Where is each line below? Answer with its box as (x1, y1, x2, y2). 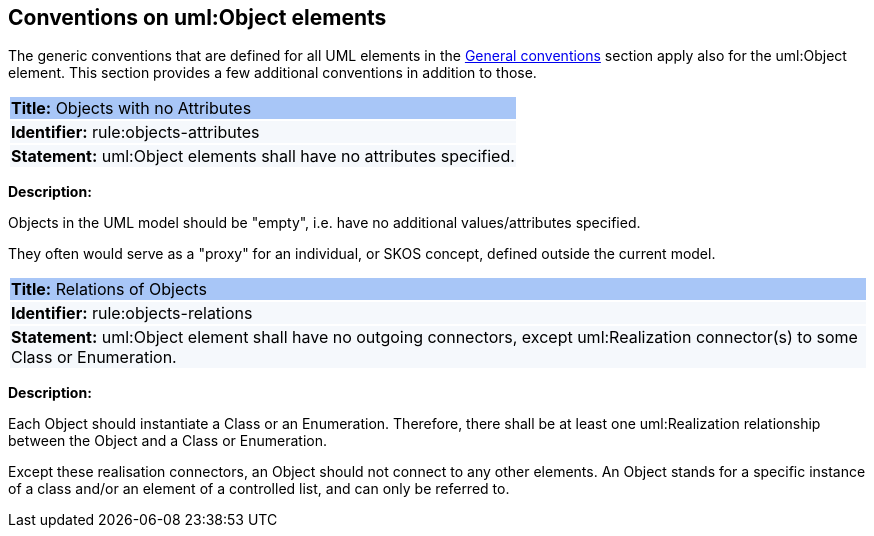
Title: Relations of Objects (11, 279, 207, 300)
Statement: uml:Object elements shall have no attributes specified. (11, 146, 515, 167)
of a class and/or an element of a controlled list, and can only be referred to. (8, 480, 510, 498)
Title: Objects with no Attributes (11, 98, 252, 119)
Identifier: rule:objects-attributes (11, 122, 260, 143)
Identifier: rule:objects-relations (11, 303, 253, 324)
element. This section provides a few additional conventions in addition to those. (8, 64, 537, 82)
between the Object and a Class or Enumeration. (8, 432, 327, 450)
